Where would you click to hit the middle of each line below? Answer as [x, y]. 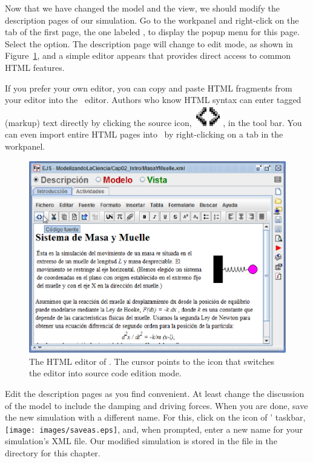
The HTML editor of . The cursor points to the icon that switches [152, 361]
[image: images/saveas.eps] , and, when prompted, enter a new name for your [154, 429]
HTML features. [35, 67]
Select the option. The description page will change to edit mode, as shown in [149, 43]
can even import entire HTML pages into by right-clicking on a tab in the [144, 134]
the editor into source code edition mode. [105, 373]
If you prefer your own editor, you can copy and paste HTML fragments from [149, 88]
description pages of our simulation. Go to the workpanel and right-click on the [152, 20]
